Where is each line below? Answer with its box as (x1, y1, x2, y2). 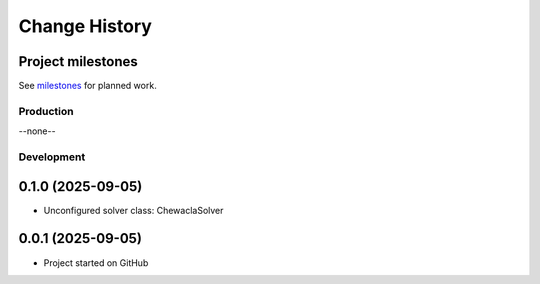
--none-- (18, 125, 56, 137)
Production (18, 104, 74, 118)
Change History (18, 15, 152, 37)
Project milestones (18, 53, 139, 70)
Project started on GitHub (43, 256, 149, 269)
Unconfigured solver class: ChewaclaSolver (43, 204, 224, 216)
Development (18, 150, 86, 164)
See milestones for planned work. (18, 80, 157, 92)
